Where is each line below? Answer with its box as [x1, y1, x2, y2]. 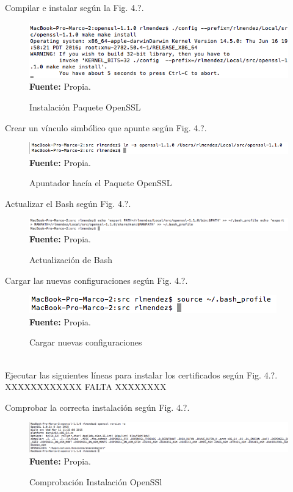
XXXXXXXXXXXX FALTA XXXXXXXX [5, 380, 167, 393]
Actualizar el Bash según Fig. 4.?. [5, 197, 131, 209]
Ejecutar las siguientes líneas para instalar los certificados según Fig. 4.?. [5, 368, 278, 381]
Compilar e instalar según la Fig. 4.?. [5, 1, 144, 13]
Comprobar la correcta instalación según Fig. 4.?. [5, 400, 190, 413]
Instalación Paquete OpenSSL [29, 100, 141, 113]
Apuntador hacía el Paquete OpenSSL [29, 176, 172, 189]
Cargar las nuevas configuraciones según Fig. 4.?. [5, 273, 188, 286]
